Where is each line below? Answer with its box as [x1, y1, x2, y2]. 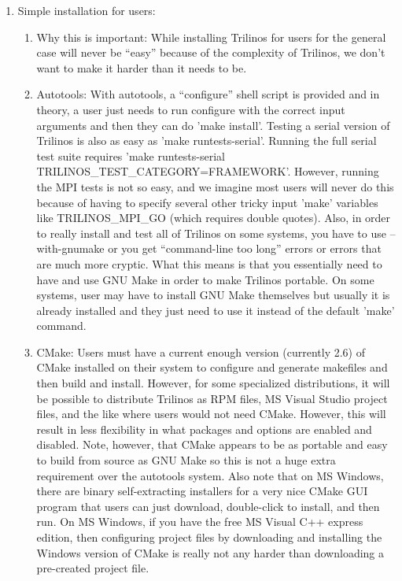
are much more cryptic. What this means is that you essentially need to [36, 255, 382, 272]
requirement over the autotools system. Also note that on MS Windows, [36, 467, 384, 483]
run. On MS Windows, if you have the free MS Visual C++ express [36, 513, 363, 530]
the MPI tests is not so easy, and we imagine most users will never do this [36, 178, 394, 194]
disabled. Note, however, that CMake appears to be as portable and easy [36, 436, 388, 453]
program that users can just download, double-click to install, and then [36, 498, 380, 514]
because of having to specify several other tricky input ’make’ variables [36, 194, 378, 210]
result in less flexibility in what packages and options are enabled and [36, 420, 372, 437]
